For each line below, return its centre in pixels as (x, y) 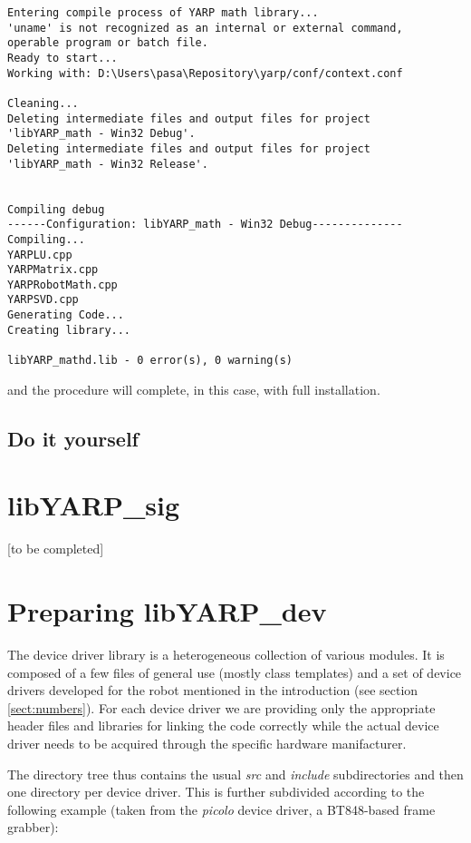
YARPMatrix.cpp (53, 270)
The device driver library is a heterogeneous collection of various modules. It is (226, 654)
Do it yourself (73, 438)
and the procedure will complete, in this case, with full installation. (194, 389)
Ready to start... (62, 58)
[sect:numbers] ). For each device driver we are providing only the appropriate (221, 707)
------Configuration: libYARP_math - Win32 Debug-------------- (205, 225)
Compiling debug (56, 209)
